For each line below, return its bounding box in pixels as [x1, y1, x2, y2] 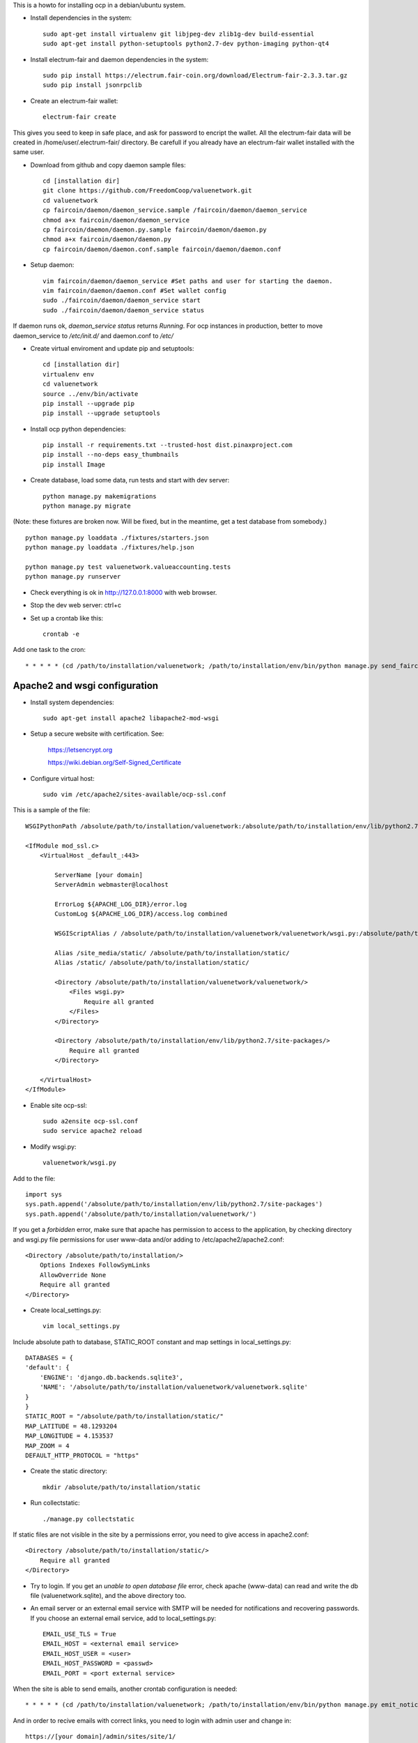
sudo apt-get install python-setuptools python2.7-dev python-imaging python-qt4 [42, 40, 330, 48]
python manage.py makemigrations [42, 492, 157, 500]
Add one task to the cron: [13, 646, 86, 654]
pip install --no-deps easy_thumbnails [42, 450, 179, 459]
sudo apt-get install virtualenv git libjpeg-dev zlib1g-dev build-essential [42, 30, 315, 38]
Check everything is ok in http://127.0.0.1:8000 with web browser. [30, 588, 217, 596]
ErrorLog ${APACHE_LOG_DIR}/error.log [54, 900, 187, 908]
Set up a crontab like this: [30, 614, 104, 622]
